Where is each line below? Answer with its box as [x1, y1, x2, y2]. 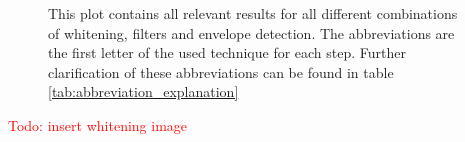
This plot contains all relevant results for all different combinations [48, 3, 458, 23]
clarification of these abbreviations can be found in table [48, 61, 394, 82]
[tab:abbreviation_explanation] [48, 81, 239, 102]
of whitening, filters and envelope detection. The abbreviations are [48, 22, 455, 43]
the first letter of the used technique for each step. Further [48, 42, 407, 63]
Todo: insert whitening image [8, 114, 188, 135]
